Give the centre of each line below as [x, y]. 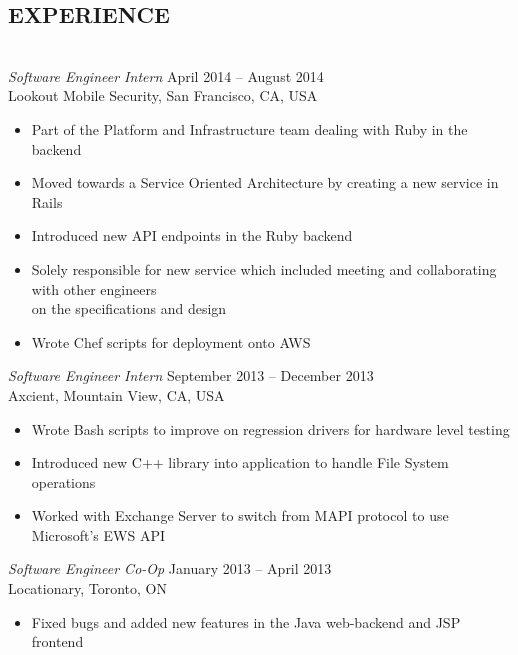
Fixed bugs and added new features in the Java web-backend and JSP [246, 621]
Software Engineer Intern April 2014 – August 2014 [166, 75]
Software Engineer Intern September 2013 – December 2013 [191, 375]
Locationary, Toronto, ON [87, 588]
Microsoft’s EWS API [98, 534]
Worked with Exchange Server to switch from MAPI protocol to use [240, 515]
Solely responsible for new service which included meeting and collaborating [264, 268]
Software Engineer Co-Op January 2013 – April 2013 [170, 568]
